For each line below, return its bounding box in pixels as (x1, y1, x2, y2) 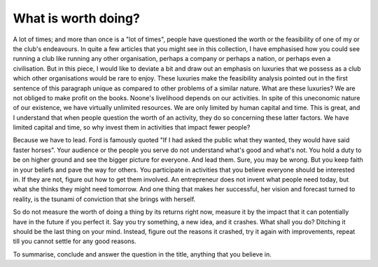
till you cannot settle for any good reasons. (13, 237, 136, 245)
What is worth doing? (13, 11, 140, 26)
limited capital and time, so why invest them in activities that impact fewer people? (13, 123, 251, 132)
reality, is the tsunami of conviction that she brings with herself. (13, 195, 196, 203)
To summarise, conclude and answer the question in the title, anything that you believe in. (13, 249, 272, 259)
